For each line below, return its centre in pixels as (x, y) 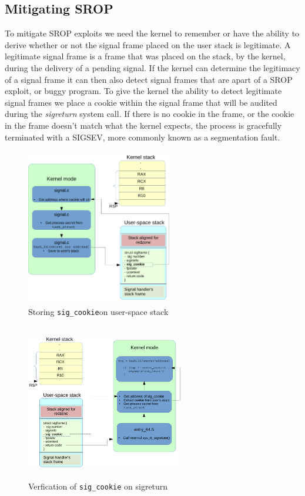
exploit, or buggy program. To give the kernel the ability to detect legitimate (143, 91)
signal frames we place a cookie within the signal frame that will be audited (141, 102)
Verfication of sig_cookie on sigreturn (98, 486)
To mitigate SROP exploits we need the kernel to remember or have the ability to (152, 33)
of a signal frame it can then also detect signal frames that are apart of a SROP (149, 79)
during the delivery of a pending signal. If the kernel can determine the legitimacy (152, 67)
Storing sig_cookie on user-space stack (98, 311)
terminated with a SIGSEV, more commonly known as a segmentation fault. (143, 137)
